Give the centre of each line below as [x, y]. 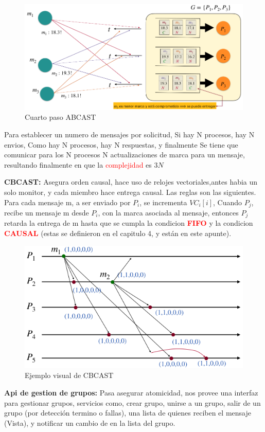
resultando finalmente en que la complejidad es [78, 164]
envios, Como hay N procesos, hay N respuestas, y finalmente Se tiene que [121, 144]
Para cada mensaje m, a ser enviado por [67, 202]
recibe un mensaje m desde [47, 212]
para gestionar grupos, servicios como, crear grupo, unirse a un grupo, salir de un [132, 402]
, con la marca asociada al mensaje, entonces [168, 212]
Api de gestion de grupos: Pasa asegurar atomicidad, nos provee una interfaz [131, 393]
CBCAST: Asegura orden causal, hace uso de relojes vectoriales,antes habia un [131, 182]
